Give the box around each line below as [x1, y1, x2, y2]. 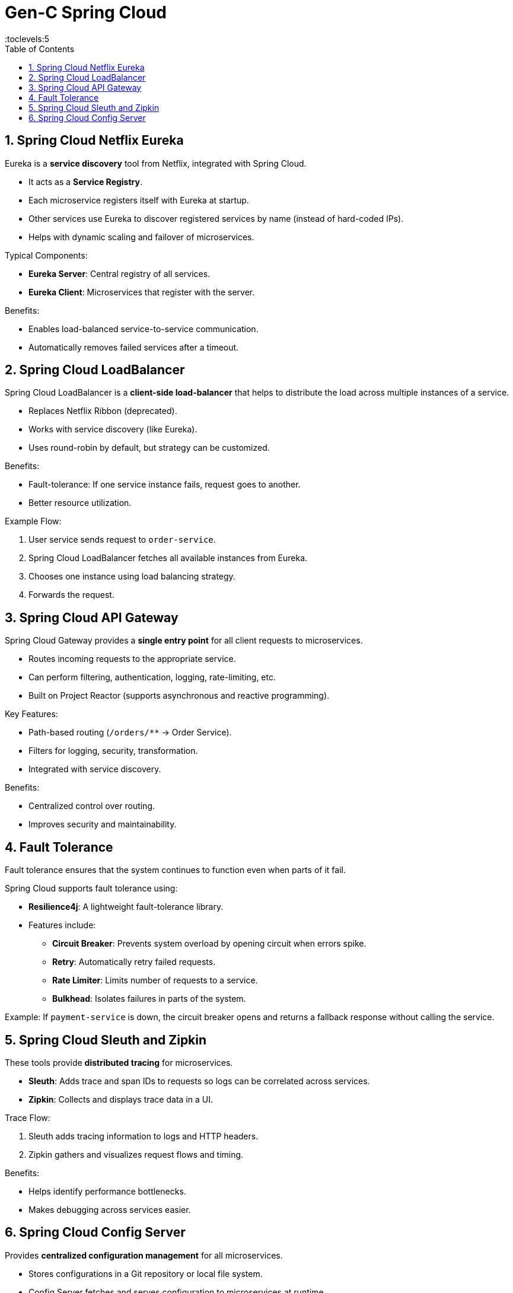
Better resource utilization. [28, 498, 132, 508]
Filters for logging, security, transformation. [28, 746, 198, 756]
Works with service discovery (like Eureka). [28, 424, 197, 435]
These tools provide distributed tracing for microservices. [5, 1057, 233, 1068]
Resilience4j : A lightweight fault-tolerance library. [28, 902, 224, 912]
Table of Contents [5, 43, 75, 54]
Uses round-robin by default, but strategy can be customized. [28, 442, 270, 453]
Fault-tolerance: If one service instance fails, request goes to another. [28, 479, 301, 490]
